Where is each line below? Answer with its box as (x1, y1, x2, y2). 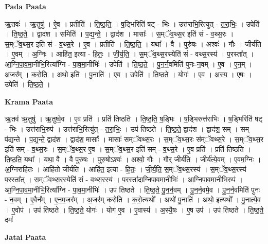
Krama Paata (5, 96, 53, 107)
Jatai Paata (5, 231, 46, 242)
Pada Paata (5, 1, 46, 11)
